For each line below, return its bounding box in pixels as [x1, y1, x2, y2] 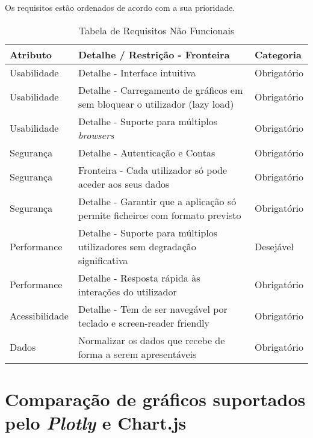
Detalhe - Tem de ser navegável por [78, 301, 228, 316]
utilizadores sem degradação [78, 239, 196, 253]
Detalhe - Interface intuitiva [78, 65, 196, 79]
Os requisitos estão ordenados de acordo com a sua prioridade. [5, 1, 235, 13]
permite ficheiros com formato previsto [78, 208, 241, 222]
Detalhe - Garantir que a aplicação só [78, 194, 237, 208]
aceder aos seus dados [78, 176, 170, 191]
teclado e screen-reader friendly [78, 315, 209, 330]
